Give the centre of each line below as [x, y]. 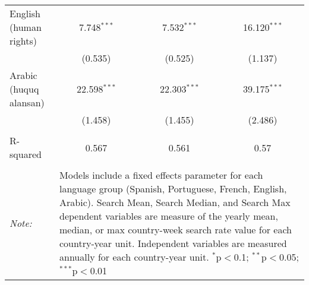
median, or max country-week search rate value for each [176, 229]
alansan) [27, 102]
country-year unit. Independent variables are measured [173, 243]
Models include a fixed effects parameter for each [161, 175]
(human [26, 27]
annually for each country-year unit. [134, 257]
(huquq [24, 89]
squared [26, 154]
